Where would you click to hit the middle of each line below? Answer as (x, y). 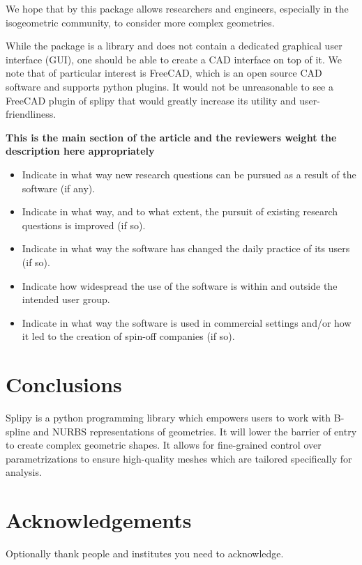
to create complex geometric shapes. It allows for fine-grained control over (164, 445)
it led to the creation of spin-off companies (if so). (128, 336)
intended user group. (66, 299)
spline (18, 431)
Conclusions (64, 384)
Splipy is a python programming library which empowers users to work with (168, 417)
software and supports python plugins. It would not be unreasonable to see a (169, 86)
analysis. (24, 472)
